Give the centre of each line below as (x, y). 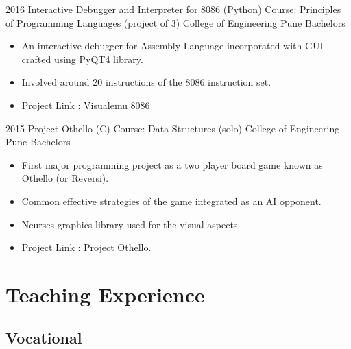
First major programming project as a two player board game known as (172, 164)
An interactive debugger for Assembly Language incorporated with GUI (172, 46)
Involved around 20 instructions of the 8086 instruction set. (146, 82)
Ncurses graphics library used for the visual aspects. (131, 224)
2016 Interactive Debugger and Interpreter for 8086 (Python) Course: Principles (173, 9)
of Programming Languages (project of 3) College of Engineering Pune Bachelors (175, 22)
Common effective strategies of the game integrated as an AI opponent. (171, 201)
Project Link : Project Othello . (86, 247)
